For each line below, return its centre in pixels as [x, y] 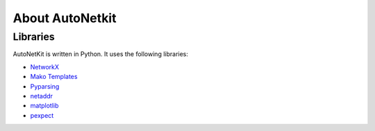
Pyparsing [45, 86]
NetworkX [44, 67]
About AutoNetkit [65, 18]
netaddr [42, 96]
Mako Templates [54, 77]
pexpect [42, 115]
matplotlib [44, 106]
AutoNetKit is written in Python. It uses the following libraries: [101, 54]
